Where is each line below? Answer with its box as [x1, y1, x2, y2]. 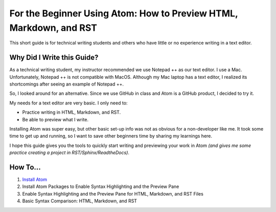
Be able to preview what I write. [22, 116, 89, 122]
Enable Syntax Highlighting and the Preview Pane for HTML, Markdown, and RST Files [22, 190, 204, 197]
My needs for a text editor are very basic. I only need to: [9, 100, 128, 106]
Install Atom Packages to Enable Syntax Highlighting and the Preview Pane [22, 183, 179, 189]
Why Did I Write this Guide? [9, 53, 99, 62]
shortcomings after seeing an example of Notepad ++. [9, 81, 124, 87]
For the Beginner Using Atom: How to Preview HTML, [9, 8, 238, 19]
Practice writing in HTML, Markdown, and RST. [22, 109, 121, 115]
